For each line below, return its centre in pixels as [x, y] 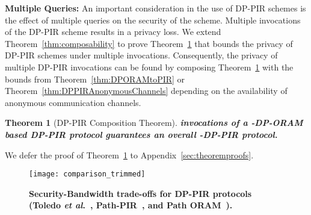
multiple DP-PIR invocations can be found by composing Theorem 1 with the [149, 67]
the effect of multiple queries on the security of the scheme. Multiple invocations [153, 20]
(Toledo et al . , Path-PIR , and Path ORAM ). [131, 205]
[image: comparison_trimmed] [87, 174]
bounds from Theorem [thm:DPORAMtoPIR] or [95, 79]
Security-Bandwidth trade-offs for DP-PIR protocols [140, 193]
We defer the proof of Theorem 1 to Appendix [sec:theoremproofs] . [129, 154]
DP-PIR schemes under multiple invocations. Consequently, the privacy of [141, 55]
